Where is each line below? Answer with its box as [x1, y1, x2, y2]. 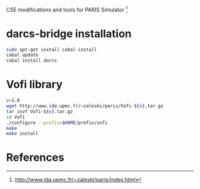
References [6, 151, 64, 165]
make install [6, 131, 39, 137]
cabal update [6, 52, 39, 58]
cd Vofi [6, 114, 26, 120]
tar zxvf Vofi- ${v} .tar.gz [6, 109, 73, 114]
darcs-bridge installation [6, 27, 132, 41]
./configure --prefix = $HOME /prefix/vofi [6, 119, 108, 126]
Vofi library [6, 78, 62, 91]
